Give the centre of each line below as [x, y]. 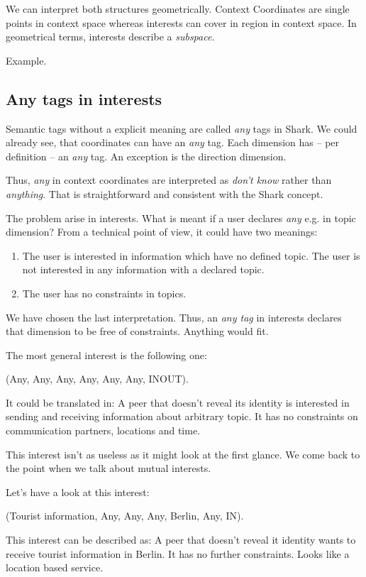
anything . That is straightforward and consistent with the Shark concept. [165, 193]
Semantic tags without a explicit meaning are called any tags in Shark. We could [182, 128]
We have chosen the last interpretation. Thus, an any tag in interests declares [174, 317]
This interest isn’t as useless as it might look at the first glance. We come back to [183, 454]
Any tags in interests [84, 98]
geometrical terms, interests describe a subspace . [110, 37]
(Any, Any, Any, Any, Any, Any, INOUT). [97, 379]
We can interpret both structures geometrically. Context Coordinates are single [178, 9]
